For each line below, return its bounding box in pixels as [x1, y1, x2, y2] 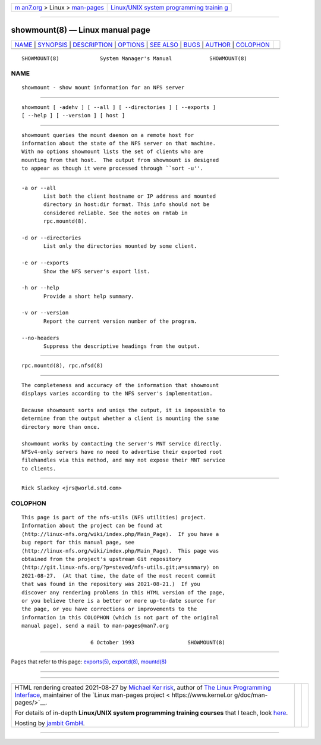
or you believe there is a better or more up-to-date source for [21, 597, 216, 604]
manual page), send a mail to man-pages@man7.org [21, 622, 169, 629]
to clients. [21, 465, 56, 472]
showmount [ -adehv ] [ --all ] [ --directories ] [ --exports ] [21, 104, 216, 110]
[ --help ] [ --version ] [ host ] [21, 112, 125, 119]
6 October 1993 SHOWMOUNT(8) [90, 639, 225, 646]
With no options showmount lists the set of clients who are [21, 148, 203, 155]
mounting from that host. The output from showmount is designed [21, 157, 219, 163]
